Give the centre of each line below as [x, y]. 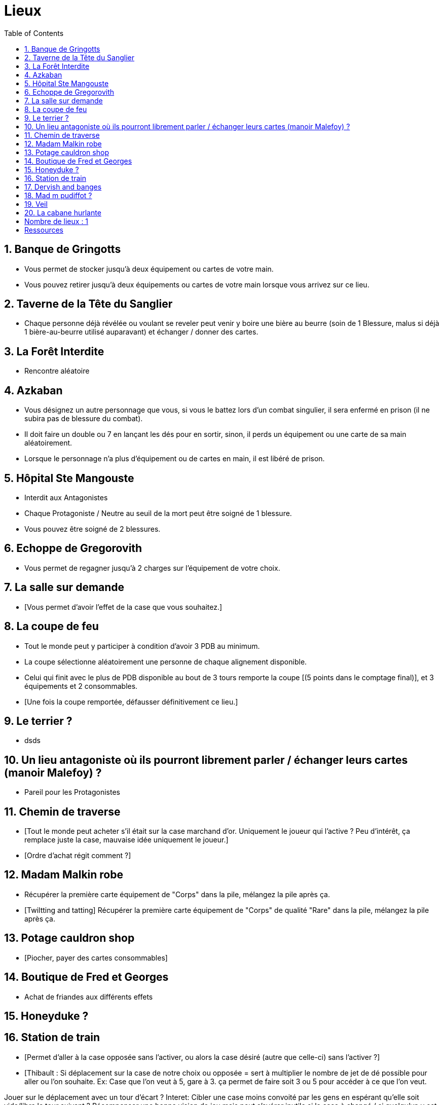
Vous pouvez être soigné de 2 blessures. [93, 529]
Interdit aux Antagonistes [66, 497]
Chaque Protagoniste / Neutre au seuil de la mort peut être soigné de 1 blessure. [158, 513]
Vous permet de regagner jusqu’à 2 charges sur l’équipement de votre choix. [152, 568]
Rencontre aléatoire [57, 371]
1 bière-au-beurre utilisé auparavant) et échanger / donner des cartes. [141, 332]
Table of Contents [34, 33]
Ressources [44, 230]
